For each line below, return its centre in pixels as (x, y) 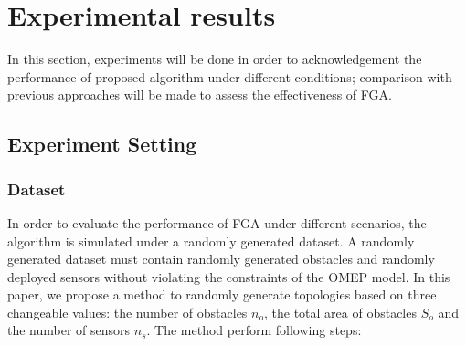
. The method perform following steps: (254, 330)
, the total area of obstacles (340, 312)
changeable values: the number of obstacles (127, 312)
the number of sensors (69, 330)
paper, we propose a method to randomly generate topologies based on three (222, 294)
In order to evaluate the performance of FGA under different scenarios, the (217, 222)
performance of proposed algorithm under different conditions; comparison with (230, 76)
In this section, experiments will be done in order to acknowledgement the (215, 59)
